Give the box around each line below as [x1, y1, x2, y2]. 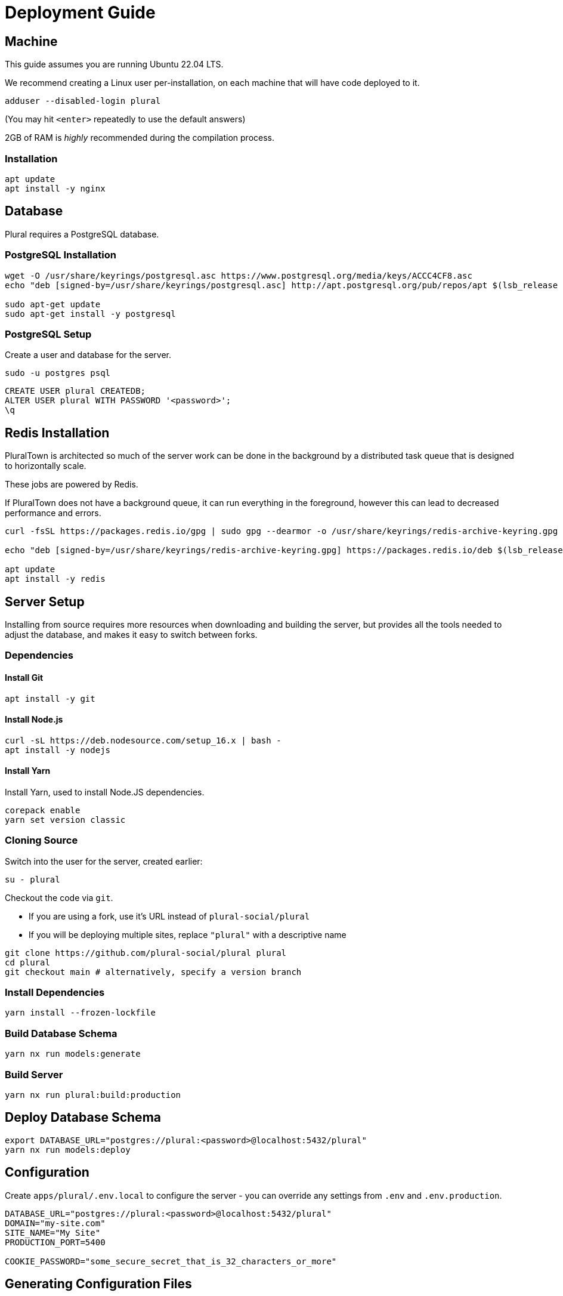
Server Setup [5, 594, 85, 609]
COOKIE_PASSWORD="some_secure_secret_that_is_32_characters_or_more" [5, 1256, 337, 1266]
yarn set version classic [5, 814, 126, 825]
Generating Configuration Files [5, 1276, 192, 1292]
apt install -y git [5, 693, 95, 703]
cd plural [5, 957, 50, 967]
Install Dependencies [5, 986, 105, 999]
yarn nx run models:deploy [5, 1144, 131, 1155]
